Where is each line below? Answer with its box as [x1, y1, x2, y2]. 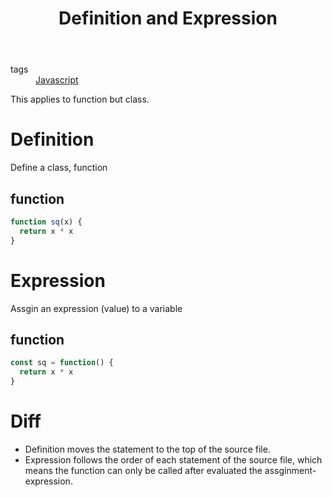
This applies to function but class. [10, 93, 150, 106]
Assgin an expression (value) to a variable [10, 302, 183, 314]
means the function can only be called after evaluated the [24, 464, 263, 476]
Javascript [35, 74, 79, 86]
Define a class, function [10, 162, 108, 174]
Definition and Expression [58, 7, 278, 30]
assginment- [264, 464, 317, 476]
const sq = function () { [10, 358, 114, 368]
